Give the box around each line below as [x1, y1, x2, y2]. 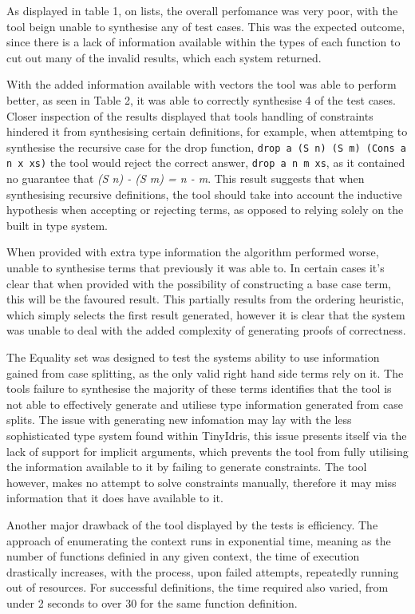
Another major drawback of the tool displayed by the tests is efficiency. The [6, 516, 378, 533]
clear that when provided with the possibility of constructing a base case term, [6, 275, 391, 291]
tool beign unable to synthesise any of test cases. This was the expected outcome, [6, 18, 405, 34]
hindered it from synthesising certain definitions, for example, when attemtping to [6, 123, 408, 140]
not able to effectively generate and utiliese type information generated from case [6, 395, 403, 412]
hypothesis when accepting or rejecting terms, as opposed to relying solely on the [6, 201, 404, 218]
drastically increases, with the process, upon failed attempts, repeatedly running [6, 563, 399, 580]
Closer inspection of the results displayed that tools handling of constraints [6, 107, 373, 124]
